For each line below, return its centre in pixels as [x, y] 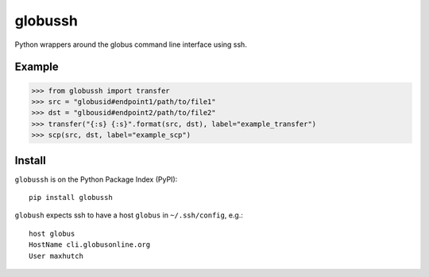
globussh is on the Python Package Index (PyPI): [96, 179]
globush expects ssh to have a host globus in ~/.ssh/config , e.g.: [129, 215]
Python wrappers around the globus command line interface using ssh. [131, 44]
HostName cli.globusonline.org [90, 245]
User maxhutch [56, 256]
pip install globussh [71, 197]
